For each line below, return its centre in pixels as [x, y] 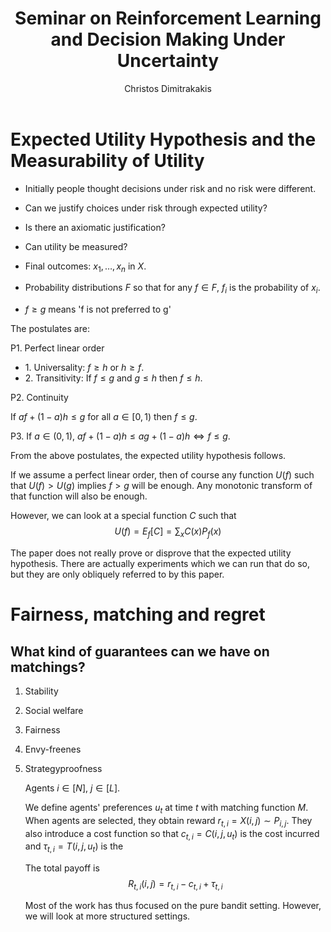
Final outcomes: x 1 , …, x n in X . [85, 267]
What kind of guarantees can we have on [140, 651]
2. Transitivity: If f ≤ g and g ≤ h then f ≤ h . [113, 378]
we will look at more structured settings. [107, 916]
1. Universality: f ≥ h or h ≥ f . [84, 368]
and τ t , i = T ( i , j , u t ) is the [74, 847]
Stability [41, 691]
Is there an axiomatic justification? [95, 227]
